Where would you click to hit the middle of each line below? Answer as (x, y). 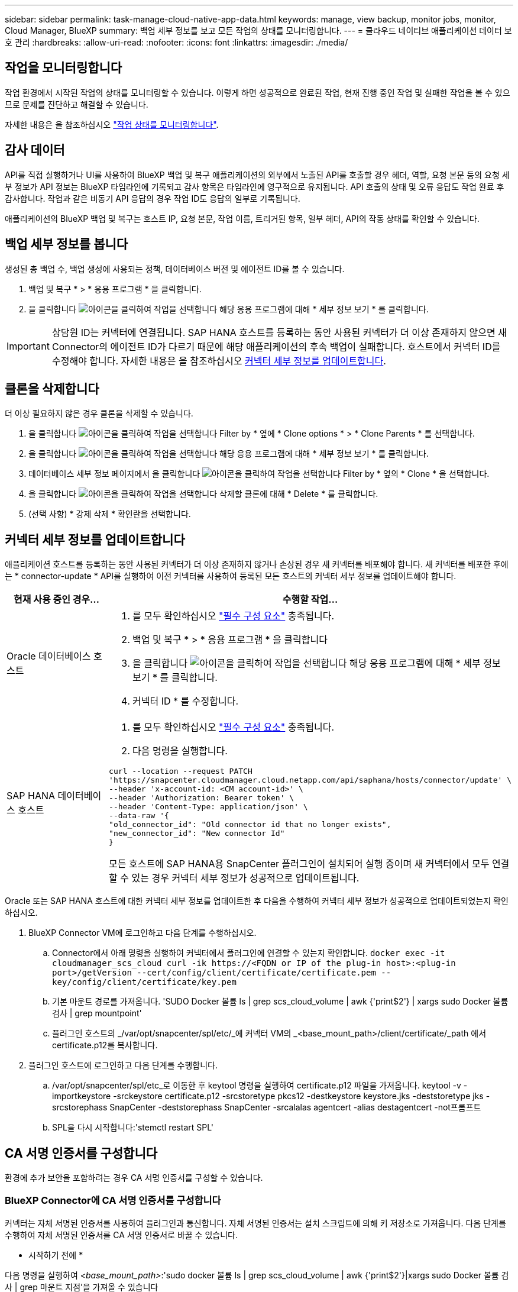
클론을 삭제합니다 (52, 389)
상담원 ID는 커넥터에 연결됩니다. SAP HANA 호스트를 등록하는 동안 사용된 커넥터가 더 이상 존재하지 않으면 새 (279, 332)
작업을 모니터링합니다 (64, 68)
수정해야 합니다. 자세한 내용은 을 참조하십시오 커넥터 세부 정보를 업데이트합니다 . (219, 361)
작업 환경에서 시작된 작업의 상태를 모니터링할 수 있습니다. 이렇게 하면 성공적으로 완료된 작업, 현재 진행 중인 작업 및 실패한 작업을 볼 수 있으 (258, 92)
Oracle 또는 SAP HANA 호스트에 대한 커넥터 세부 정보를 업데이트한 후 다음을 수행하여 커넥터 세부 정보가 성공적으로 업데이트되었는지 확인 (257, 901)
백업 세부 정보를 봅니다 (67, 244)
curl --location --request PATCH (181, 771)
